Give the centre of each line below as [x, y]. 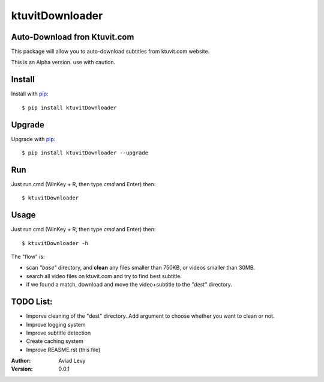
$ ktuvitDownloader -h [55, 243]
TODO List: [32, 302]
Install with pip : [30, 94]
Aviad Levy [72, 361]
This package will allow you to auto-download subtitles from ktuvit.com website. [110, 52]
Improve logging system [56, 324]
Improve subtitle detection [58, 333]
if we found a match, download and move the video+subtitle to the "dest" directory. [129, 285]
